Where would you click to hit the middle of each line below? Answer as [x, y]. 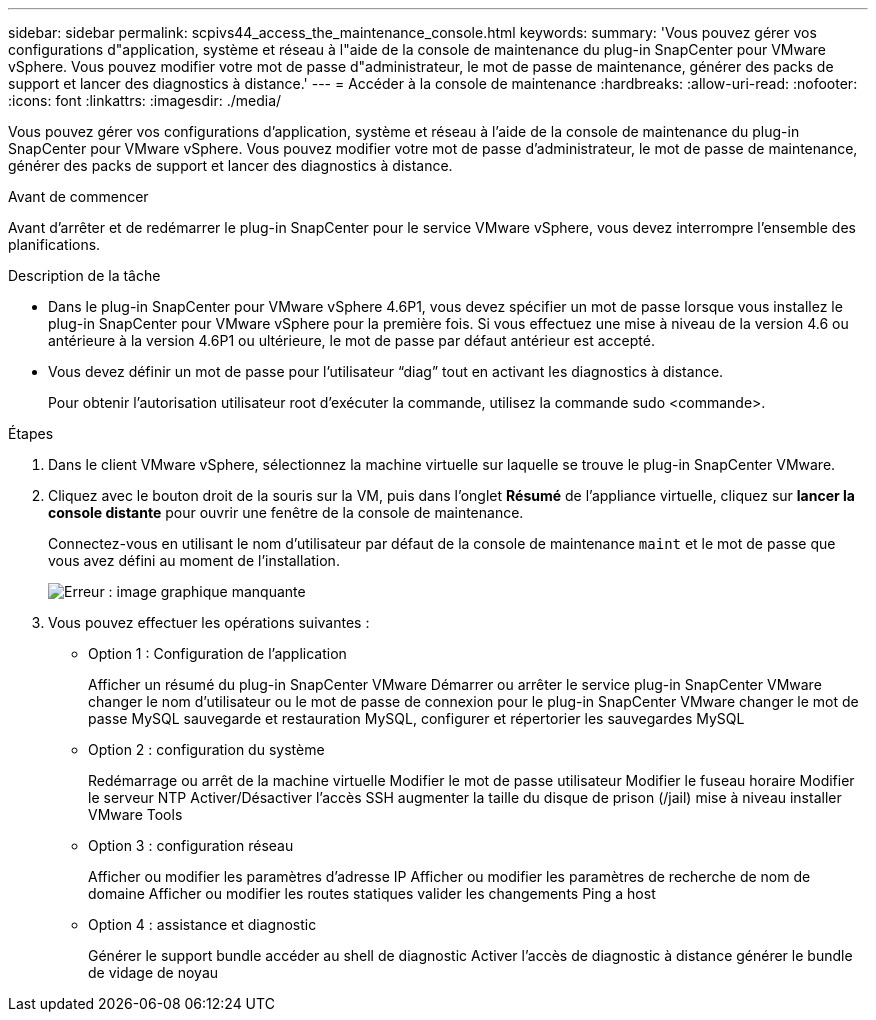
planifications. [54, 244]
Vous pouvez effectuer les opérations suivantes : [209, 622]
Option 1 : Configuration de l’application [217, 653]
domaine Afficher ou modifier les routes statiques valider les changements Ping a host [372, 893]
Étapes [31, 433]
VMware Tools [135, 814]
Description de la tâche [84, 275]
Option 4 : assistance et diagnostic [202, 924]
